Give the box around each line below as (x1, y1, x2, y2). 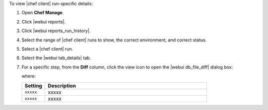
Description (48, 82, 76, 89)
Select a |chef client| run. (21, 46, 73, 52)
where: (21, 73, 36, 79)
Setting (24, 82, 42, 89)
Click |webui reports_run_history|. (21, 28, 91, 34)
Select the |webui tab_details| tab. (21, 55, 91, 61)
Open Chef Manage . (21, 10, 64, 16)
